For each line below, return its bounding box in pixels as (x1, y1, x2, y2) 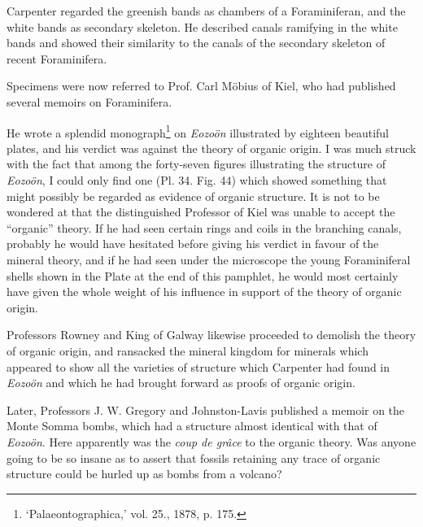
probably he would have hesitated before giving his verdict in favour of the (7, 235, 379, 252)
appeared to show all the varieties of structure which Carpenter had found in (7, 358, 390, 375)
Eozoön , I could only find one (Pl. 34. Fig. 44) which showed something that (7, 172, 387, 188)
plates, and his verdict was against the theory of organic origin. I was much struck (7, 139, 416, 156)
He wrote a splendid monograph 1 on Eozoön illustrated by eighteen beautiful (7, 121, 390, 141)
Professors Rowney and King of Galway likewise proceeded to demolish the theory (7, 326, 416, 343)
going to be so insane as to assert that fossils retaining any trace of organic (7, 449, 381, 466)
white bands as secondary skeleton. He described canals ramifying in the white (7, 18, 398, 35)
